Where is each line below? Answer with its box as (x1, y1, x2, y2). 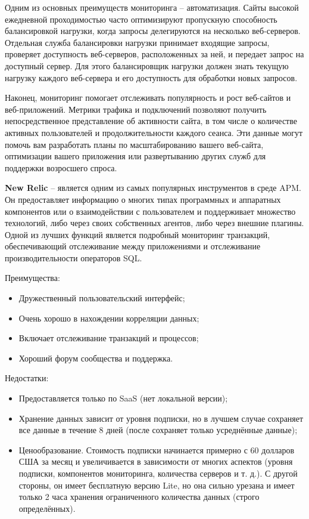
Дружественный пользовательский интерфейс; (18, 292, 185, 304)
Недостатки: (5, 372, 49, 384)
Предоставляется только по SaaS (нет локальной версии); (18, 392, 228, 404)
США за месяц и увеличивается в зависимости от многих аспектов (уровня (18, 455, 293, 468)
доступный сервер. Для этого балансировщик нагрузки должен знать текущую (5, 59, 289, 72)
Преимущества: (5, 271, 60, 284)
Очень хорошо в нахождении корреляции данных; (18, 311, 199, 324)
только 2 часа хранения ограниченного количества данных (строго (18, 490, 260, 503)
